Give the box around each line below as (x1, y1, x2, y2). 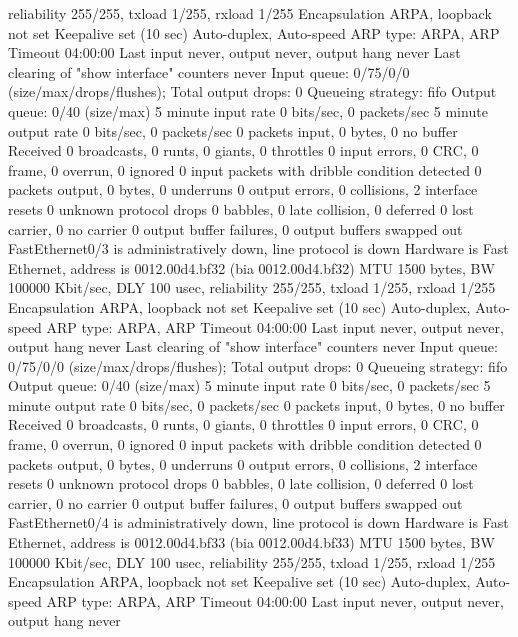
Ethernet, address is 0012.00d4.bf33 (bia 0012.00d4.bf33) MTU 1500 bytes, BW (8, 532, 495, 553)
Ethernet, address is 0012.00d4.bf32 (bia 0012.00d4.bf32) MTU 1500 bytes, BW (8, 257, 495, 278)
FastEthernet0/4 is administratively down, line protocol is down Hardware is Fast (8, 512, 509, 533)
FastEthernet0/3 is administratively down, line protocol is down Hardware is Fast (8, 238, 509, 259)
